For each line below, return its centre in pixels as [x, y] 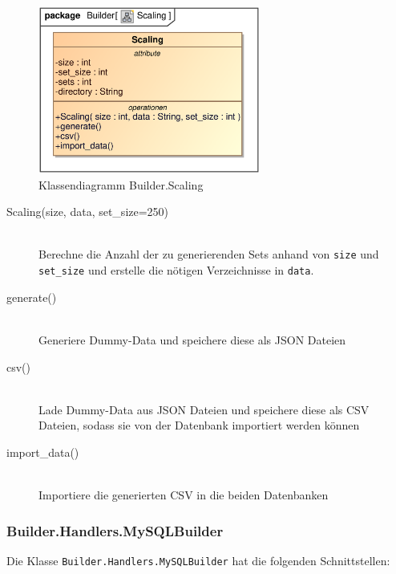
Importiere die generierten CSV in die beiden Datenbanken [184, 495]
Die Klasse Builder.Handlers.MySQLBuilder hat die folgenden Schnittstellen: [198, 560]
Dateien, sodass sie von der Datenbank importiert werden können [199, 425]
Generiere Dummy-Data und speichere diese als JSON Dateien [192, 339]
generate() [32, 297]
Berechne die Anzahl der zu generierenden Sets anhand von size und [209, 254]
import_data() [43, 452]
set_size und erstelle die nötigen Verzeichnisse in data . [176, 270]
